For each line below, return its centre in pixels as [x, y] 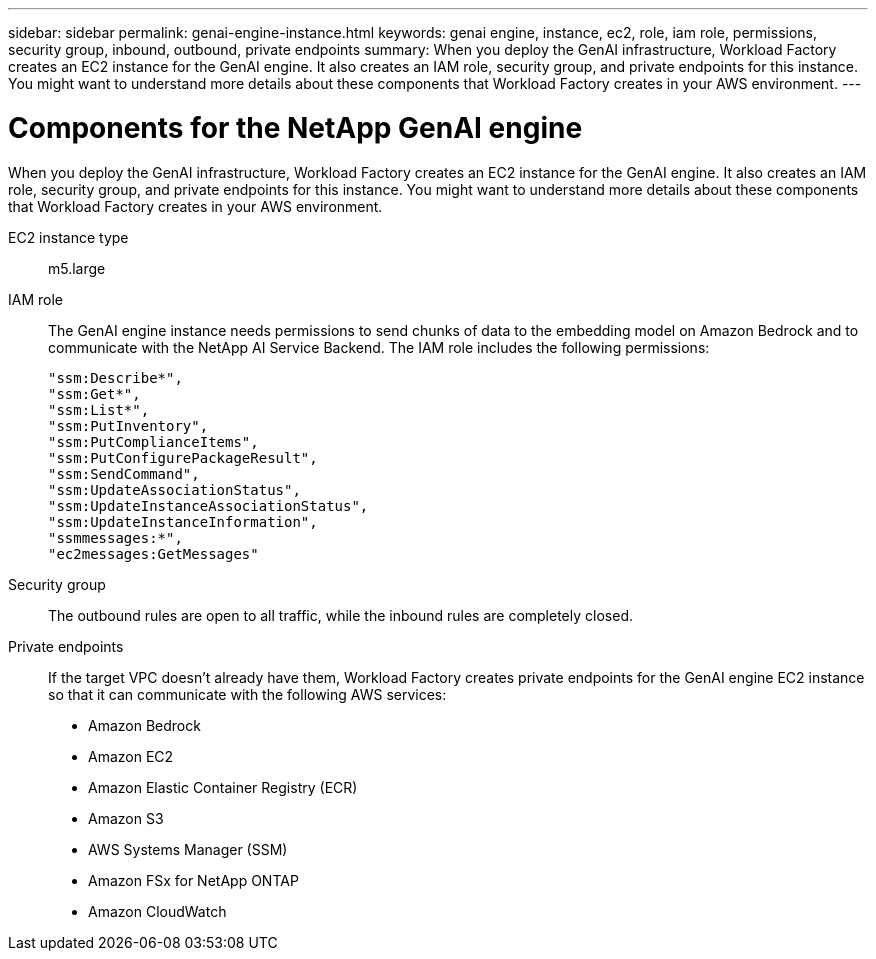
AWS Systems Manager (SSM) [188, 849]
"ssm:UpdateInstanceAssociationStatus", [208, 505]
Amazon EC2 [131, 756]
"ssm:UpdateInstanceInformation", [183, 521]
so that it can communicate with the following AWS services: [247, 694]
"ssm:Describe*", [115, 377]
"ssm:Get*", [94, 393]
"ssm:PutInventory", [128, 425]
